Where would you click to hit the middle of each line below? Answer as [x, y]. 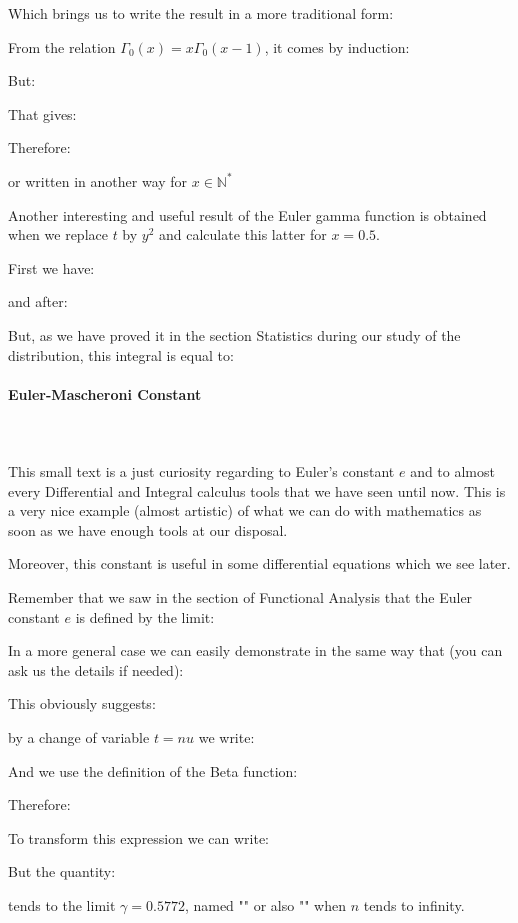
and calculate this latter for [243, 234]
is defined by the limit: [145, 616]
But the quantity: [62, 871]
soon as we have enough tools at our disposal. [148, 529]
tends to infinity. [414, 905]
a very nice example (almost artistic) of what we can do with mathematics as [245, 510]
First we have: [51, 267]
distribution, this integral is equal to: [121, 354]
